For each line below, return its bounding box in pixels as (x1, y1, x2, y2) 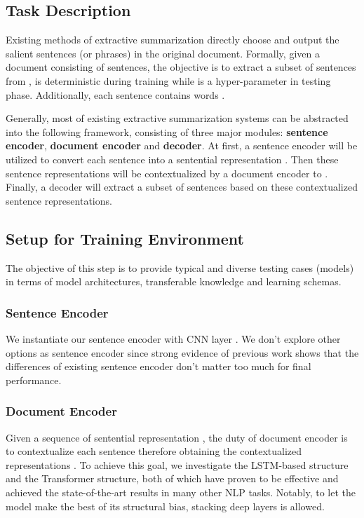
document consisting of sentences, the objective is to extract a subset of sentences (6, 60, 356, 74)
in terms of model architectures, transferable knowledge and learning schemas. (6, 274, 342, 289)
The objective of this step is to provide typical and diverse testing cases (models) (6, 260, 354, 275)
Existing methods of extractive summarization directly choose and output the (6, 32, 339, 47)
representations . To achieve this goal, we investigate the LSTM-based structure (6, 457, 349, 472)
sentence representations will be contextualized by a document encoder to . (6, 165, 328, 180)
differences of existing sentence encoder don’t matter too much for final (6, 359, 311, 374)
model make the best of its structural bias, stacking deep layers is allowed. (6, 498, 325, 513)
